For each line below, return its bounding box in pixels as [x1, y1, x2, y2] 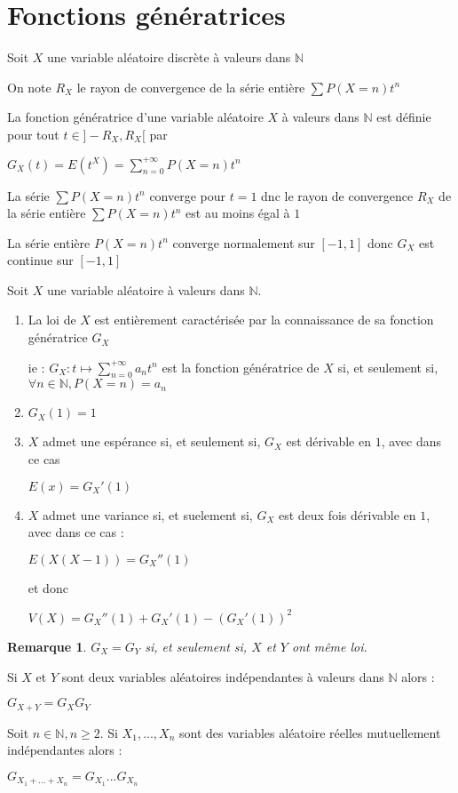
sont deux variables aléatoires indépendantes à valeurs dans [61, 667, 384, 685]
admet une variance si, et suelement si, [43, 505, 253, 524]
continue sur [7, 251, 74, 269]
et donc [28, 578, 68, 597]
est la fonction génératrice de [162, 357, 320, 376]
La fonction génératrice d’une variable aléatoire [7, 108, 264, 126]
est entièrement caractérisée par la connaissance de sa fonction [94, 310, 434, 329]
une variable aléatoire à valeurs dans [47, 280, 245, 299]
